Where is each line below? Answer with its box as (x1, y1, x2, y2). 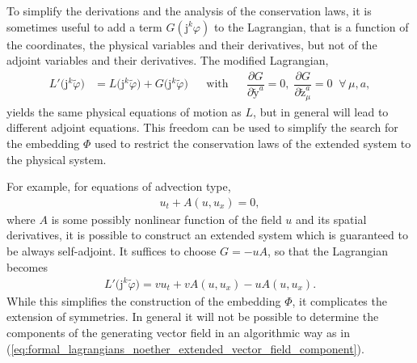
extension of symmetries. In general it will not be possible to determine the (6, 308, 379, 325)
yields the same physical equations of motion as (6, 103, 242, 120)
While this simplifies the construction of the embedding (6, 292, 281, 309)
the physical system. (6, 150, 107, 167)
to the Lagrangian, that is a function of (213, 18, 409, 35)
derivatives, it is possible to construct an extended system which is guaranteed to (6, 226, 408, 243)
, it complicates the (292, 292, 387, 309)
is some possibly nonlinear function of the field (51, 210, 282, 227)
